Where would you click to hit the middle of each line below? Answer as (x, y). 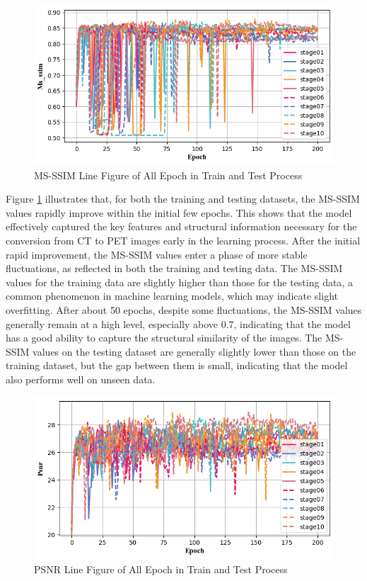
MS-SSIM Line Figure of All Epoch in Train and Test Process (168, 175)
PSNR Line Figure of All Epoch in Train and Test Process (161, 569)
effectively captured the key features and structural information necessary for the (181, 226)
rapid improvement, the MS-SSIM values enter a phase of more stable (157, 254)
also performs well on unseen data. (81, 379)
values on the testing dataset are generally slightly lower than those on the (194, 351)
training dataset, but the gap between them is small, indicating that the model (177, 365)
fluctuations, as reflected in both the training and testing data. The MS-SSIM (174, 268)
